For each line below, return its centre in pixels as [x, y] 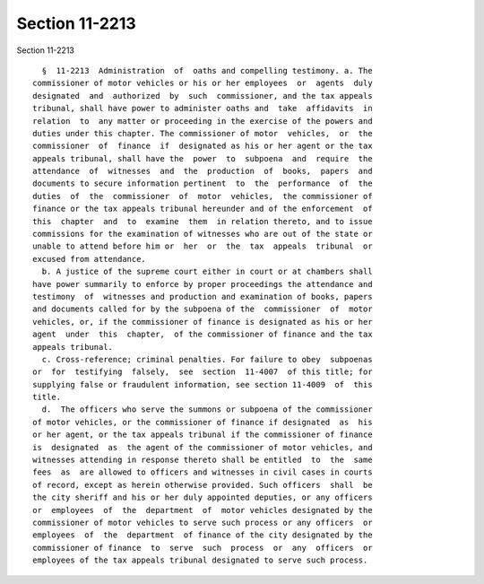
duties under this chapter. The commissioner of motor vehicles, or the [203, 133]
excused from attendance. [90, 259]
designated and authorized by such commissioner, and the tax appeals [203, 96]
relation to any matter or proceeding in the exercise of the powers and [203, 121]
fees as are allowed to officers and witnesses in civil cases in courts [203, 472]
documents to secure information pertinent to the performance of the [203, 183]
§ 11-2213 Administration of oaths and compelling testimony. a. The [207, 70]
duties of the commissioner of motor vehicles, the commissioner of [203, 196]
